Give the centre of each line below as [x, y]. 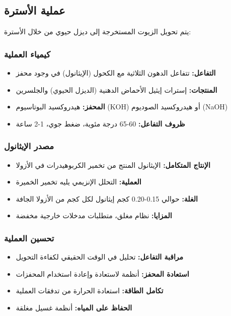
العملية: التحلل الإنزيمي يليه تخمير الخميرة [79, 182]
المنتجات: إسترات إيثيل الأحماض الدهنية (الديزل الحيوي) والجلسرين [117, 89]
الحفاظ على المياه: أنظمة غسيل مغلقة [74, 307]
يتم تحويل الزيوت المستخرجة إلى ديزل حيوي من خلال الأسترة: [98, 31]
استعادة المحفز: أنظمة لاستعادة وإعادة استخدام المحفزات [102, 273]
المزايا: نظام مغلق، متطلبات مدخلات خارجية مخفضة [94, 215]
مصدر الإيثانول [29, 146]
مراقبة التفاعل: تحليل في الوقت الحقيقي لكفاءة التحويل [100, 257]
